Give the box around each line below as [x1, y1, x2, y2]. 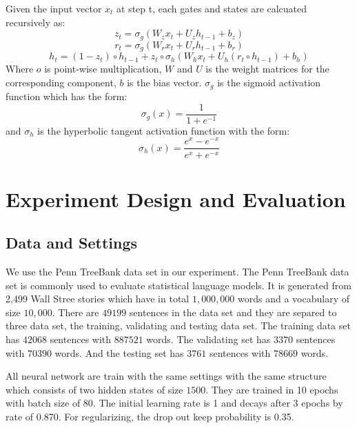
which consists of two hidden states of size [6, 382, 183, 396]
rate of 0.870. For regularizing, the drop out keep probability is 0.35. [6, 409, 294, 424]
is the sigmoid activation [217, 75, 321, 89]
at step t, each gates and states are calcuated [116, 1, 307, 15]
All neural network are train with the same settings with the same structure [6, 369, 327, 383]
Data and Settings [6, 232, 138, 253]
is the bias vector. [127, 75, 202, 89]
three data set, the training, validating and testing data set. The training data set [6, 318, 351, 333]
